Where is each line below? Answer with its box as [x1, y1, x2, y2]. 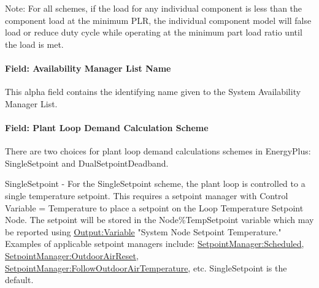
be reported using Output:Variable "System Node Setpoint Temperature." [5, 225, 282, 238]
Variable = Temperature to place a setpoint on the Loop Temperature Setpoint [5, 201, 304, 214]
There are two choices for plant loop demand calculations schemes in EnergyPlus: [5, 145, 311, 157]
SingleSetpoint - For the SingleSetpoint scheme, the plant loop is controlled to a [5, 177, 306, 190]
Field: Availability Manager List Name [5, 61, 171, 74]
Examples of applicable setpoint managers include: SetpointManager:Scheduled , [5, 237, 304, 250]
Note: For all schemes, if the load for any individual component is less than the [5, 2, 302, 14]
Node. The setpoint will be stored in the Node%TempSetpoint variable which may [5, 213, 314, 226]
